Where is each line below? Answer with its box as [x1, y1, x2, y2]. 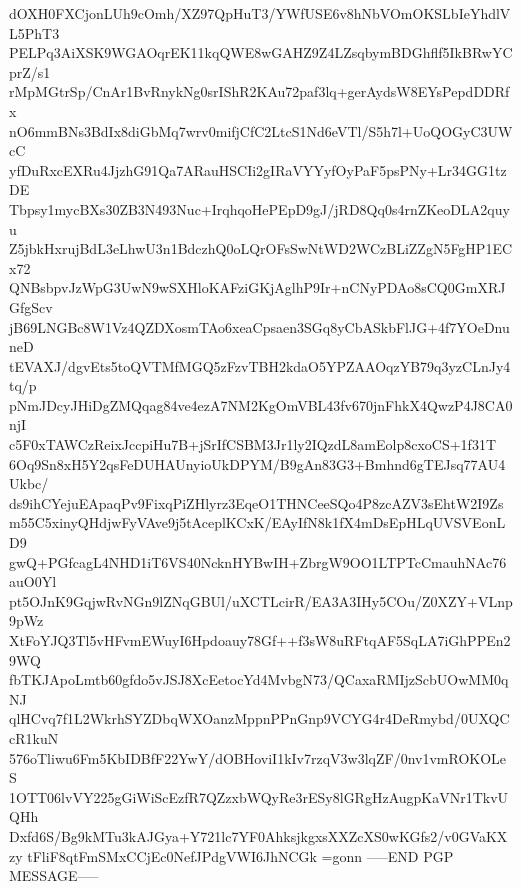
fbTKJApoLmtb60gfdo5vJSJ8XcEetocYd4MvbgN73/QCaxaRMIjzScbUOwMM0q [9, 669, 509, 690]
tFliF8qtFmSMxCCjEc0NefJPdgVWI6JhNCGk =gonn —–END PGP [27, 845, 454, 866]
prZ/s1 [9, 61, 51, 82]
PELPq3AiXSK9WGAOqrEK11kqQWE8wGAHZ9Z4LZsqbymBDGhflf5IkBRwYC [9, 42, 513, 63]
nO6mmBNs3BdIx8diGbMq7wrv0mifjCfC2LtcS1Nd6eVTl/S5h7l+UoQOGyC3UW [9, 120, 513, 141]
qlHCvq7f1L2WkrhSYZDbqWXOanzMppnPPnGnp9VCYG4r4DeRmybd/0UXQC [9, 708, 510, 729]
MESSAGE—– [9, 865, 99, 886]
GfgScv [9, 296, 53, 317]
